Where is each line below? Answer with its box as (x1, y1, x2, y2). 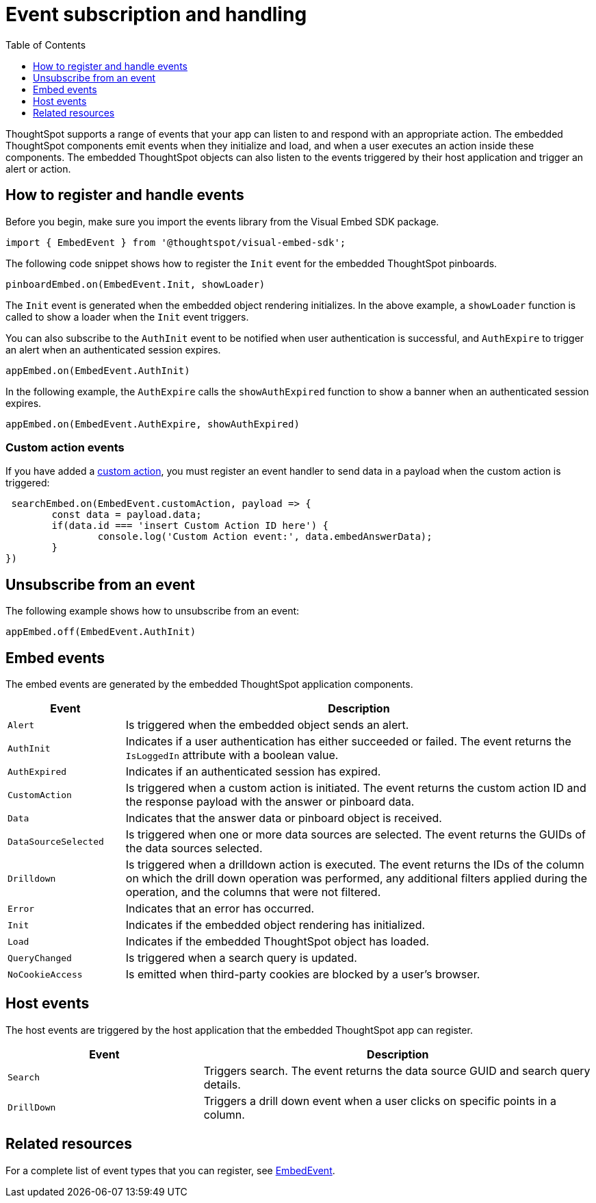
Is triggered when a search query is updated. (125, 951, 357, 965)
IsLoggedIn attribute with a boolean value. (125, 748, 339, 762)
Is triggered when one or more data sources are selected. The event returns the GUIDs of (125, 828, 586, 842)
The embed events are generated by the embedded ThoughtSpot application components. (5, 678, 413, 691)
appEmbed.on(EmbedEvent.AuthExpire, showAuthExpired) (5, 418, 300, 430)
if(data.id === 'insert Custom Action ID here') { (51, 520, 329, 532)
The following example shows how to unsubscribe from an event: (5, 605, 300, 617)
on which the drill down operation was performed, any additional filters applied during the (125, 871, 588, 886)
